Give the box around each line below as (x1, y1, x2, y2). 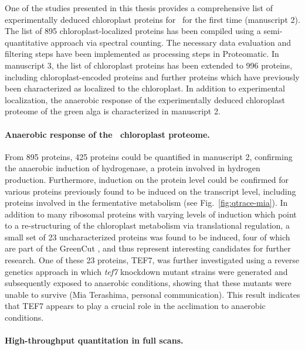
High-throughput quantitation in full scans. (5, 334, 184, 346)
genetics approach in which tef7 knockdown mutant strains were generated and (5, 265, 288, 277)
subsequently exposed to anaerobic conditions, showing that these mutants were (5, 277, 292, 289)
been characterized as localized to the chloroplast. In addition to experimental (5, 82, 285, 94)
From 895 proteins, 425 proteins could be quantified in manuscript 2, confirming (5, 150, 293, 162)
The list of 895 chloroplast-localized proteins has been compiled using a (5, 25, 261, 37)
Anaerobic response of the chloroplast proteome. (5, 128, 210, 140)
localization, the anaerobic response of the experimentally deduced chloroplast (5, 93, 285, 106)
